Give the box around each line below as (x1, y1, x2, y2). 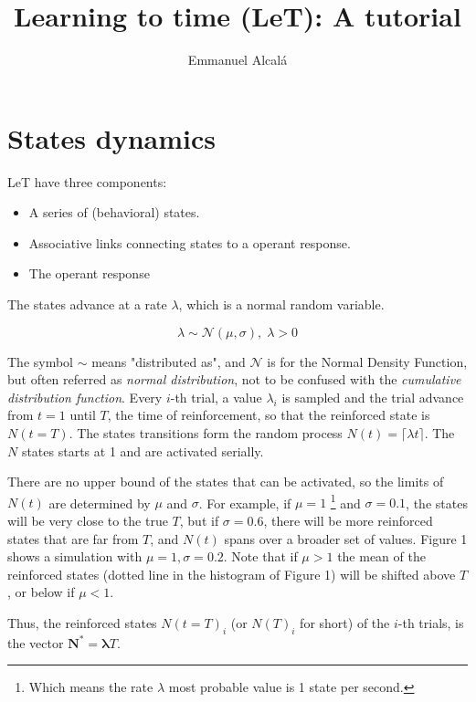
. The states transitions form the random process (69, 424, 343, 442)
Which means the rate (28, 677, 153, 697)
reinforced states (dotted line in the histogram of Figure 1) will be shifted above (7, 564, 456, 583)
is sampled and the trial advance (281, 387, 464, 406)
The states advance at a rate (7, 295, 167, 314)
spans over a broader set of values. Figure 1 (224, 529, 468, 548)
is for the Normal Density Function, (267, 351, 468, 371)
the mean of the (337, 547, 426, 566)
